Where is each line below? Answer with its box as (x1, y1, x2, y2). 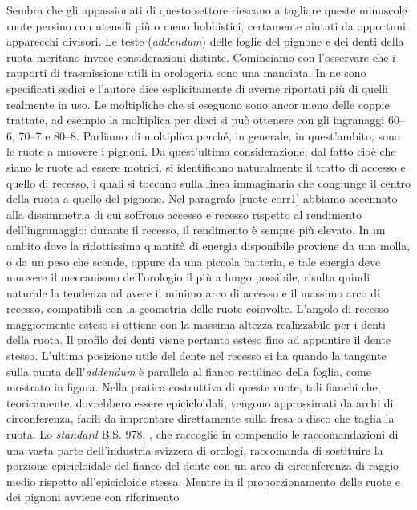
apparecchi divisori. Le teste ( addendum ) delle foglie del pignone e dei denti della (6, 33, 404, 50)
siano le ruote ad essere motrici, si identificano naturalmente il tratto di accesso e (6, 158, 406, 175)
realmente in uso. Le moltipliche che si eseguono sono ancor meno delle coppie (6, 95, 390, 112)
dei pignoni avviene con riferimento (6, 488, 180, 505)
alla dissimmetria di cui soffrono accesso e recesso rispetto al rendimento (6, 205, 362, 222)
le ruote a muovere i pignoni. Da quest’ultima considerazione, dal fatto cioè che (6, 143, 396, 160)
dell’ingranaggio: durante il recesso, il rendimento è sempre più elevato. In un (6, 221, 386, 238)
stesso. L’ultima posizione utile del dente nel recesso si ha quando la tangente (6, 347, 387, 364)
